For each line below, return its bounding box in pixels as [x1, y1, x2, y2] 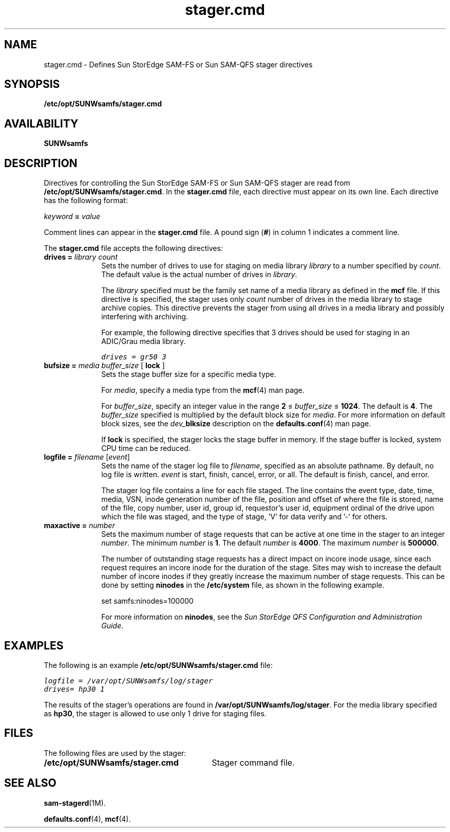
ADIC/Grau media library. [101, 337, 186, 346]
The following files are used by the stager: [44, 748, 186, 757]
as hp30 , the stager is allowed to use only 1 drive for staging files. [44, 709, 267, 718]
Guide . [101, 621, 123, 630]
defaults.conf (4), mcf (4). [44, 814, 131, 823]
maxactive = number [44, 521, 115, 530]
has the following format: [44, 196, 128, 205]
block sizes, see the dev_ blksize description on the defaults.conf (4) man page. [101, 419, 371, 428]
